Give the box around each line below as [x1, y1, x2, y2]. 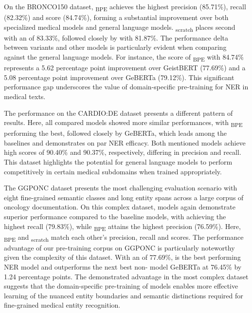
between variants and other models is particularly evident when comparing [4, 42, 227, 52]
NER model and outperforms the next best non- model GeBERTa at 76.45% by [4, 262, 242, 272]
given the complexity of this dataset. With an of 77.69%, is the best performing [4, 252, 241, 262]
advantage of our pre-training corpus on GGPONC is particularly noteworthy [4, 242, 235, 252]
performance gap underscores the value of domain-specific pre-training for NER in [4, 82, 249, 92]
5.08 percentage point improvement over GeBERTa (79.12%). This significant [4, 72, 234, 82]
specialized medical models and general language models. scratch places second [4, 21, 235, 33]
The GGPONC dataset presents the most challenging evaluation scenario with [4, 183, 237, 193]
